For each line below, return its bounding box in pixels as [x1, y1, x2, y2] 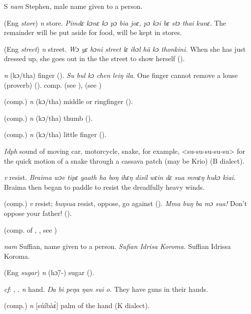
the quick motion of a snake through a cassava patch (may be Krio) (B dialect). [4, 155, 245, 166]
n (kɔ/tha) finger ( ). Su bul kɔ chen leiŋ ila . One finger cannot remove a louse [4, 70, 238, 80]
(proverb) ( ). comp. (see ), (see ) [4, 79, 102, 90]
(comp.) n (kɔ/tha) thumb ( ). [4, 112, 93, 123]
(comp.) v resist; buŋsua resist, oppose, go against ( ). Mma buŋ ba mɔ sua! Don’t [4, 198, 248, 209]
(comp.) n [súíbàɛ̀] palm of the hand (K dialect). [4, 300, 150, 311]
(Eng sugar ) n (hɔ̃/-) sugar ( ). [4, 267, 94, 278]
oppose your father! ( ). [4, 208, 72, 218]
